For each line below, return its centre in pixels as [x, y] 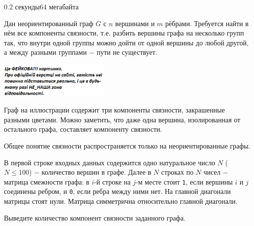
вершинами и [135, 23]
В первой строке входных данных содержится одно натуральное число [110, 162]
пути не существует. [127, 52]
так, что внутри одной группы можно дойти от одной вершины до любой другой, [127, 42]
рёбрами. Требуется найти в [207, 23]
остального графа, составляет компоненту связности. [83, 129]
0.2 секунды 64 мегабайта [41, 6]
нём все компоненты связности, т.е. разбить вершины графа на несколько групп [124, 33]
